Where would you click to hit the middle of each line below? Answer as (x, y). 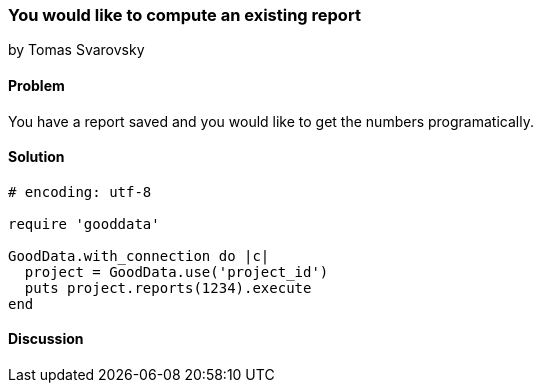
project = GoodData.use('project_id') (176, 271)
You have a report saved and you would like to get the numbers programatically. (271, 121)
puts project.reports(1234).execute (168, 287)
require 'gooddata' (84, 223)
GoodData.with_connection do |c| (139, 255)
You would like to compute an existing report (184, 15)
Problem (36, 85)
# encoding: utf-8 (80, 191)
